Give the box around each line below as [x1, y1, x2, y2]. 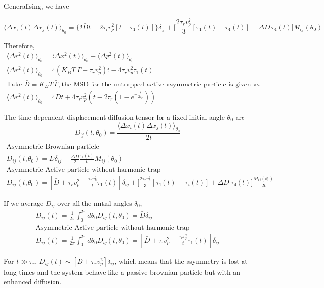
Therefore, [4, 40, 35, 51]
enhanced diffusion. [4, 276, 62, 287]
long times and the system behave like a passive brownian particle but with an [4, 266, 241, 277]
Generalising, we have [4, 1, 69, 11]
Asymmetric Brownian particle [6, 143, 99, 150]
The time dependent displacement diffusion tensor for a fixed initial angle [4, 112, 225, 122]
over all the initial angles [57, 198, 132, 208]
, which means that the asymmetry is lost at [114, 256, 248, 266]
